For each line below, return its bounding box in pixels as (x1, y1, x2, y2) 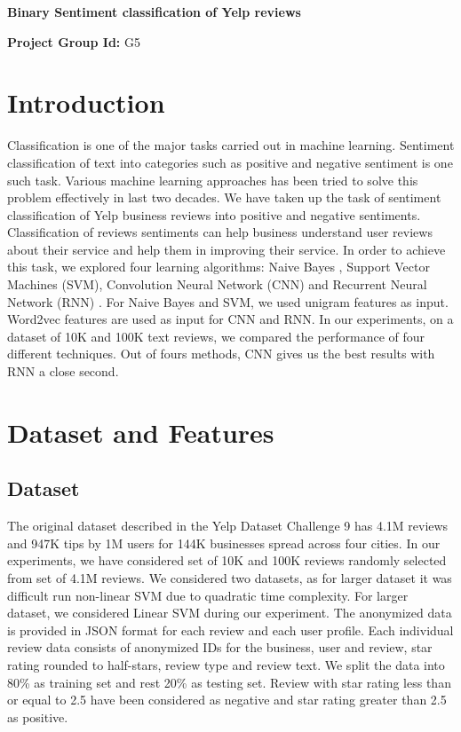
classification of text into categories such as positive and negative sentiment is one (7, 153, 453, 171)
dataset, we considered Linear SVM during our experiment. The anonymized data (7, 603, 452, 622)
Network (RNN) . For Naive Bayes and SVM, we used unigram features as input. (7, 292, 449, 311)
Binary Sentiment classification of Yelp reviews (7, 3, 301, 20)
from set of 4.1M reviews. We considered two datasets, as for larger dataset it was (7, 568, 452, 586)
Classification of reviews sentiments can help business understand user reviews (7, 223, 433, 241)
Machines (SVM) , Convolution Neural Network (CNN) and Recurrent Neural (7, 275, 427, 294)
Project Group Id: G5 (7, 32, 140, 51)
